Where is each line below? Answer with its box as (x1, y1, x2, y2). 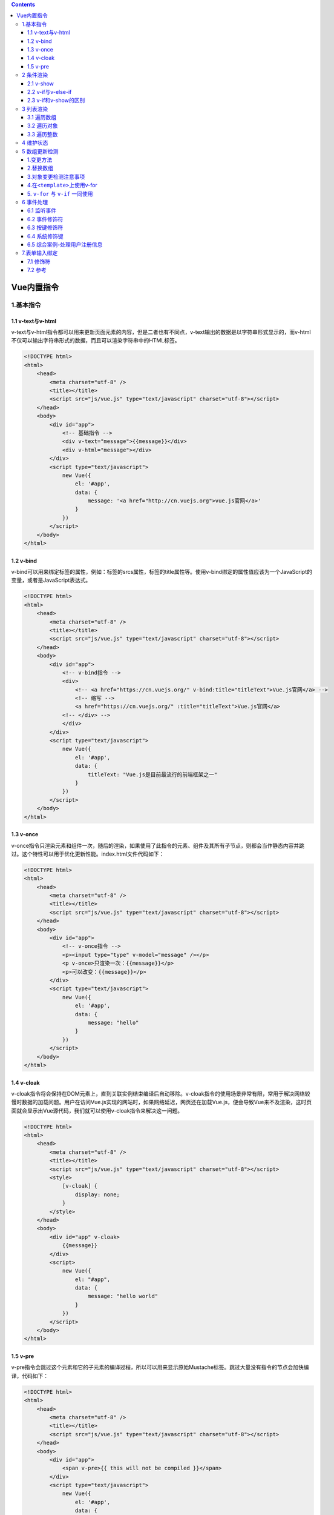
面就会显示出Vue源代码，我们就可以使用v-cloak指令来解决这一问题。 (11, 1107, 183, 1114)
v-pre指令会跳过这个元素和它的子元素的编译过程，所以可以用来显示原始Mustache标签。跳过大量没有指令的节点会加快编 (11, 1363, 309, 1371)
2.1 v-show (27, 79, 54, 87)
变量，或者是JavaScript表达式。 (11, 576, 91, 584)
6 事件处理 (22, 198, 48, 205)
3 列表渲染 (22, 105, 48, 112)
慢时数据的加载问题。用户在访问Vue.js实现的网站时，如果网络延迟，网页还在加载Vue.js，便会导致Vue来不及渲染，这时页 (11, 1099, 312, 1106)
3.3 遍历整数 (27, 130, 58, 138)
